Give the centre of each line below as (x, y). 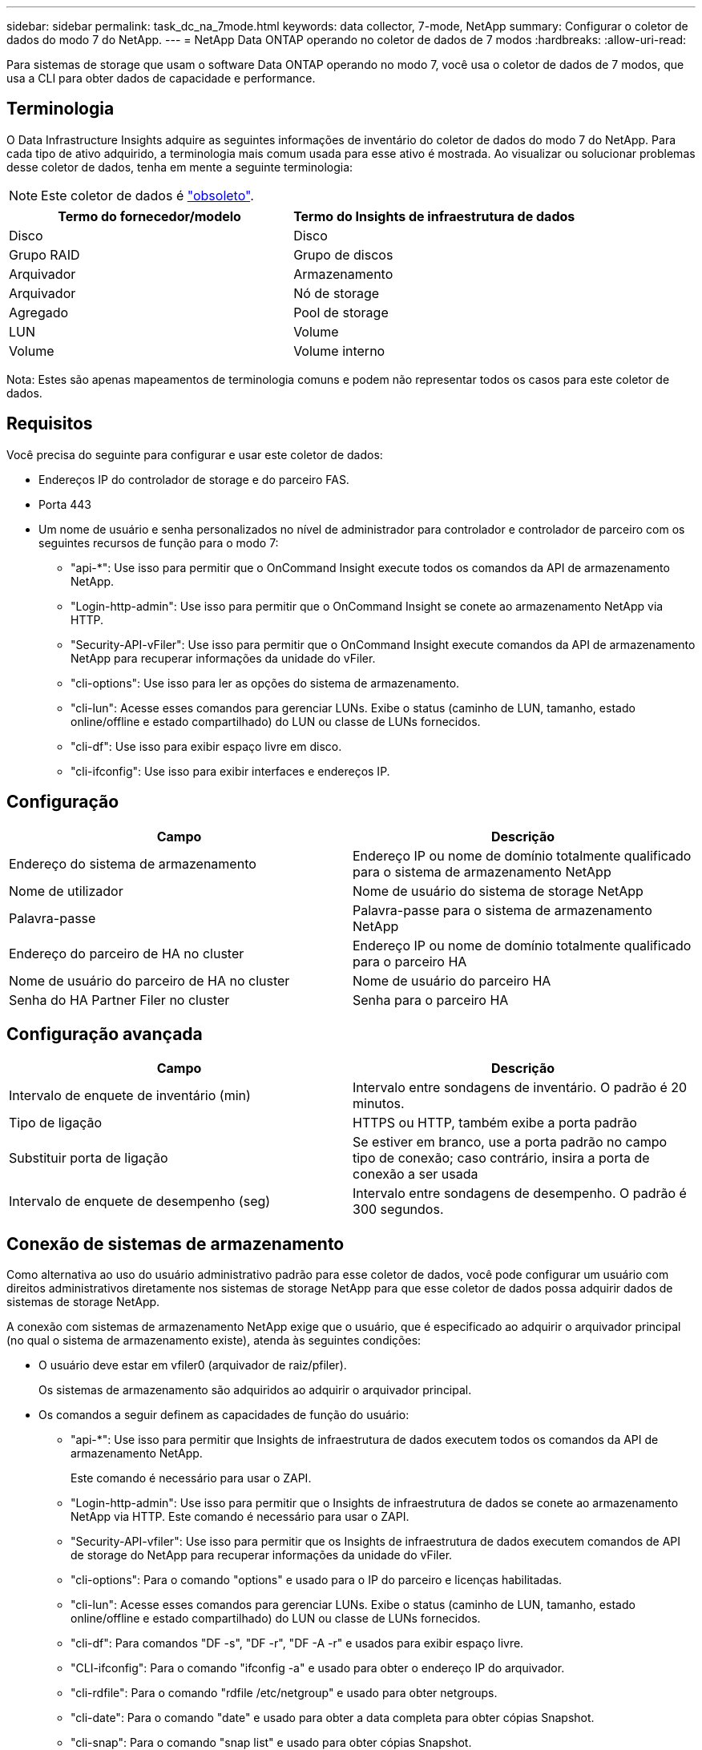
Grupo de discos (343, 254)
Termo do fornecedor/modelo (149, 216)
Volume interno (339, 351)
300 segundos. (398, 1210)
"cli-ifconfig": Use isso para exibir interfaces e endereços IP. (230, 771)
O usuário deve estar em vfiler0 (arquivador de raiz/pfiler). (193, 1365)
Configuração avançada (105, 1034)
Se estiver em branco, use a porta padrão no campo (510, 1142)
